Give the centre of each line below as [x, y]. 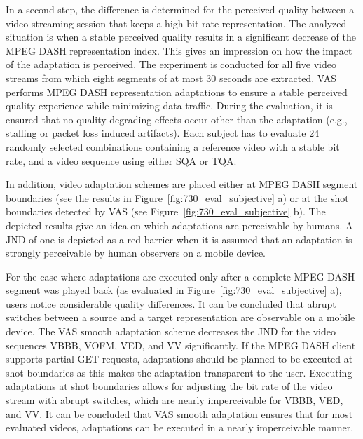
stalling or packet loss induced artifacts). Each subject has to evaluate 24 [163, 133]
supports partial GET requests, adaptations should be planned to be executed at [179, 359]
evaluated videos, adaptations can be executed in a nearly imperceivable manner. [180, 427]
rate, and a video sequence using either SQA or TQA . [121, 160]
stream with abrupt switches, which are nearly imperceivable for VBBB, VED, [174, 400]
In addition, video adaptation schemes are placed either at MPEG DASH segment [182, 184]
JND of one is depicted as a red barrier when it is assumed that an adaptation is [179, 239]
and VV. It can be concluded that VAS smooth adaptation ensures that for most [179, 413]
